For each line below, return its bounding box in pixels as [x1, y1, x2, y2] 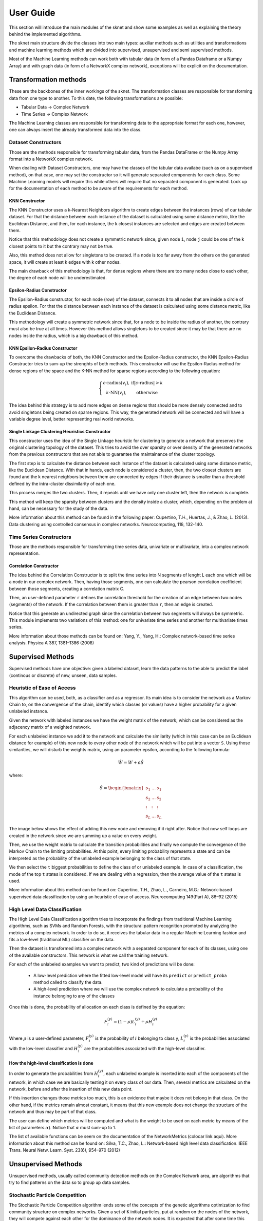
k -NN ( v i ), [106, 390, 127, 397]
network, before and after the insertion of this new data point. [9, 1086, 133, 1092]
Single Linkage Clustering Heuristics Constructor [9, 429, 111, 435]
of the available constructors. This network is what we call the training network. [9, 952, 169, 958]
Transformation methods [9, 76, 87, 84]
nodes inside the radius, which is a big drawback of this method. [9, 333, 139, 338]
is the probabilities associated [190, 1035, 250, 1041]
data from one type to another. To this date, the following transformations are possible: [9, 95, 183, 101]
